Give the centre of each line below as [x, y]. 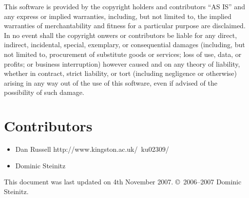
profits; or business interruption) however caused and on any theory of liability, [122, 63]
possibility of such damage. [44, 92]
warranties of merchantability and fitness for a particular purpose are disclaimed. [125, 26]
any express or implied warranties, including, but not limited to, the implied [118, 16]
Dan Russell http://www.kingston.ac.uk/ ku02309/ [92, 149]
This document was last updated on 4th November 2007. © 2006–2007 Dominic [123, 182]
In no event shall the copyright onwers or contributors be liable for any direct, [121, 35]
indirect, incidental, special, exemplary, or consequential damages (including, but [124, 45]
